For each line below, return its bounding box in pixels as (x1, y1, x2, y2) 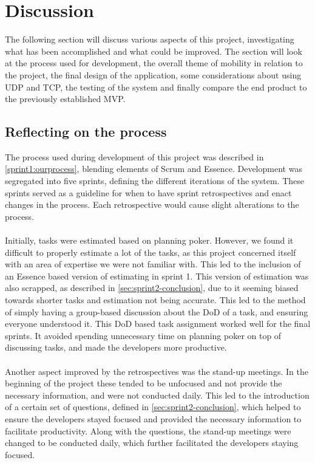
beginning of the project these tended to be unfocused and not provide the (5, 377, 282, 389)
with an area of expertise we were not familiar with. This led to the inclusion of (5, 258, 301, 270)
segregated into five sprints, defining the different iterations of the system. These (5, 174, 304, 187)
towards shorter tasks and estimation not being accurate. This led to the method (5, 293, 306, 306)
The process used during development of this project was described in (5, 150, 264, 163)
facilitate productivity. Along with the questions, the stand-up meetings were (5, 424, 291, 437)
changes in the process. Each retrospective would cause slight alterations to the (5, 198, 299, 211)
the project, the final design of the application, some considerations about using (5, 68, 302, 81)
